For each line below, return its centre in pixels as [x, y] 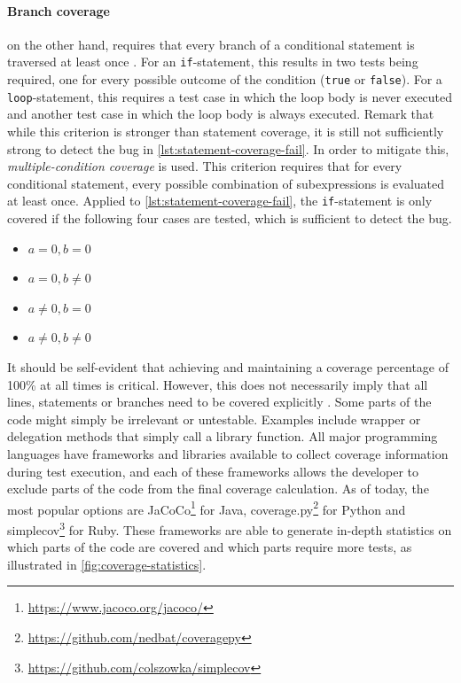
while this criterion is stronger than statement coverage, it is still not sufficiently [226, 131]
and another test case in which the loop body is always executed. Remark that [221, 114]
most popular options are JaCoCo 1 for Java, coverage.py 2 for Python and [207, 508]
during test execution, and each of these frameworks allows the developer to [213, 471]
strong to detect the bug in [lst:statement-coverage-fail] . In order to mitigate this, [228, 148]
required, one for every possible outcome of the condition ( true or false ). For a [225, 79]
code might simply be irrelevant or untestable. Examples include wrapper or [214, 419]
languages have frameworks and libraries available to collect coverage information [228, 453]
